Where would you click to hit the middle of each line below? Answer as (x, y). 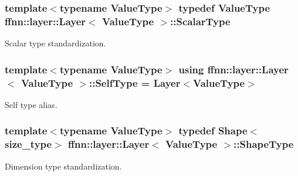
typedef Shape (213, 131)
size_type (28, 144)
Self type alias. (31, 104)
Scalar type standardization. (55, 43)
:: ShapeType (264, 144)
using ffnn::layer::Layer (233, 69)
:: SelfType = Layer (135, 82)
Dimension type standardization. (63, 166)
